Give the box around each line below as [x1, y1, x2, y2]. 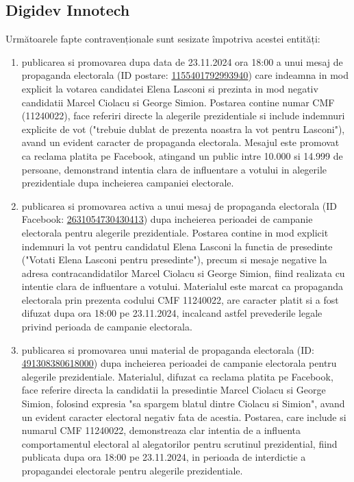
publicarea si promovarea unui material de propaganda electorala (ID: [21, 342, 314, 357]
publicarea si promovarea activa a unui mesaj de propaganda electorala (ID [21, 198, 338, 213]
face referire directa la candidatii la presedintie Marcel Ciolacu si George [21, 383, 326, 397]
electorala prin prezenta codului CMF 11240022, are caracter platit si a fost [21, 292, 339, 306]
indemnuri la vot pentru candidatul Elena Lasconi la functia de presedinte [21, 239, 333, 253]
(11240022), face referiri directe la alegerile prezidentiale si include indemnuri [21, 108, 345, 123]
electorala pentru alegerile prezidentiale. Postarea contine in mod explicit [21, 225, 329, 239]
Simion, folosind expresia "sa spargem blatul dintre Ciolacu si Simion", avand [21, 396, 345, 411]
